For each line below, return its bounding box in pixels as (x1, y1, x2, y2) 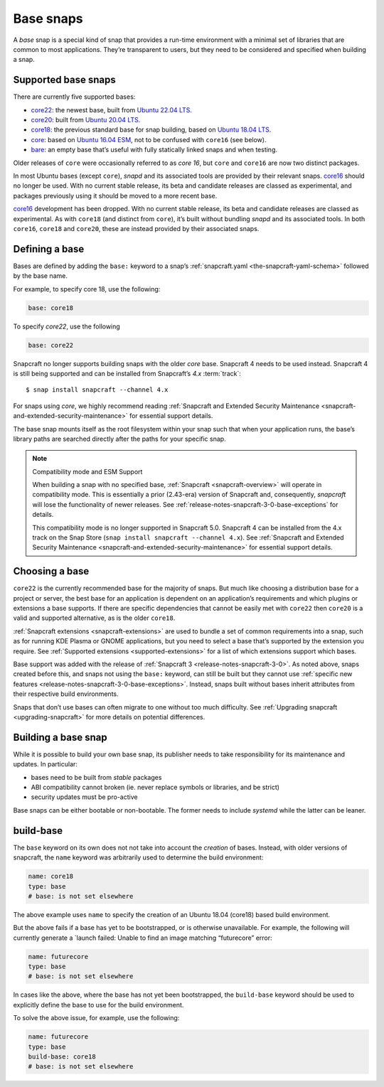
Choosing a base (13, 565, 90, 577)
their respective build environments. (13, 690, 119, 698)
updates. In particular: (13, 760, 78, 769)
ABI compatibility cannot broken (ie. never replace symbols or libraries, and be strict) (31, 783, 280, 792)
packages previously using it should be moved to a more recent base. (13, 191, 218, 200)
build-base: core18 (28, 1052, 96, 1061)
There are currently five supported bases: (13, 92, 136, 101)
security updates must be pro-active (31, 793, 138, 801)
